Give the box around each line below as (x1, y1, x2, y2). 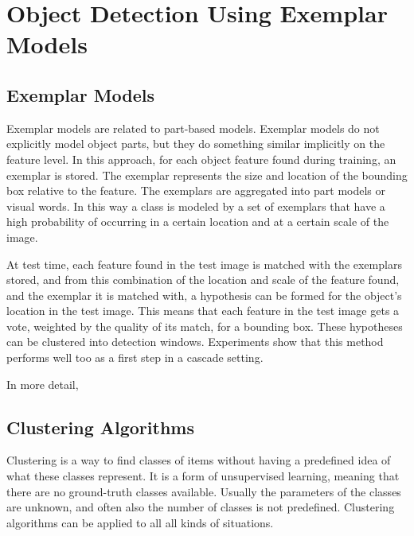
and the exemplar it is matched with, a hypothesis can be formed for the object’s (6, 286, 402, 303)
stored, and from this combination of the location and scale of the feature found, (6, 271, 400, 288)
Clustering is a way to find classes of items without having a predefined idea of (6, 452, 391, 468)
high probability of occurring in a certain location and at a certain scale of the (6, 213, 389, 230)
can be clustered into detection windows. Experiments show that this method (6, 333, 384, 350)
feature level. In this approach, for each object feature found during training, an (6, 150, 396, 167)
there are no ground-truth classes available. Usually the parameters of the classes (6, 483, 401, 499)
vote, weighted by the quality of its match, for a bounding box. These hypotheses (6, 317, 403, 334)
